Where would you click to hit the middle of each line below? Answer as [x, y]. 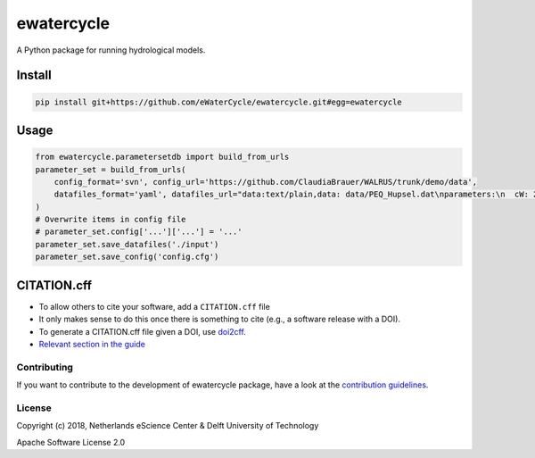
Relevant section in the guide [92, 344]
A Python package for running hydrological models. [111, 50]
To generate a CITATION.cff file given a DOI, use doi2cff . [143, 331]
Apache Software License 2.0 [71, 442]
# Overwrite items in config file [111, 220]
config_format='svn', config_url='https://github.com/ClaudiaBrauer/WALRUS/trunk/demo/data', [265, 182]
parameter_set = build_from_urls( [111, 169]
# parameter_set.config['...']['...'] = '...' [139, 232]
